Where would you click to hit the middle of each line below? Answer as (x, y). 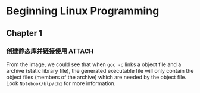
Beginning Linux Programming (83, 11)
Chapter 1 (24, 33)
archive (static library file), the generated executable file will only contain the (100, 70)
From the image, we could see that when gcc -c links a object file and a (94, 64)
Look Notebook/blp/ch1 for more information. (61, 83)
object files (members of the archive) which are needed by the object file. (96, 77)
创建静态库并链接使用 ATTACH (50, 51)
